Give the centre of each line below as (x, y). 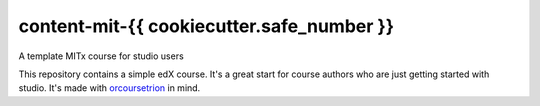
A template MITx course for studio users (101, 56)
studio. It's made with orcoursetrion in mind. (109, 88)
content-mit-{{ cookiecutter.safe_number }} (206, 26)
